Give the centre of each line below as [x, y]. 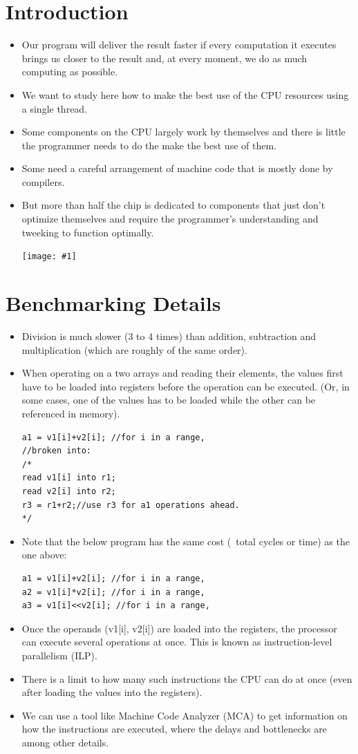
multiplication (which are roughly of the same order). [134, 349]
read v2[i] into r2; [69, 491]
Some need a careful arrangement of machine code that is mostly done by [177, 168]
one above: [44, 555]
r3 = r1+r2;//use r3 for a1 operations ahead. [131, 505]
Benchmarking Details [113, 303]
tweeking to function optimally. [88, 232]
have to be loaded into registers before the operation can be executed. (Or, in [186, 386]
